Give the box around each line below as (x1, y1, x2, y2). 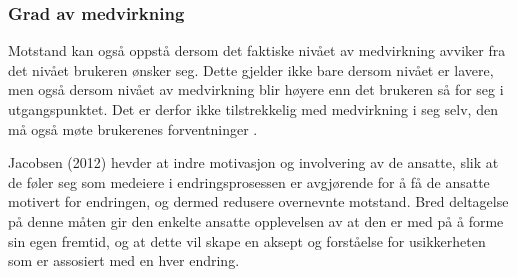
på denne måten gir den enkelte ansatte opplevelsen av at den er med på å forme (8, 210, 504, 231)
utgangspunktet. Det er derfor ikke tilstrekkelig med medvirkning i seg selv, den (8, 99, 498, 119)
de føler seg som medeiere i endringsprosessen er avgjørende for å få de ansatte (8, 171, 490, 192)
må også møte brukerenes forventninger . (8, 118, 258, 139)
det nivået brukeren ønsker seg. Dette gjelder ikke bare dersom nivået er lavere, (8, 59, 494, 80)
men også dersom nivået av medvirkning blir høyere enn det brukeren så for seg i (8, 79, 504, 100)
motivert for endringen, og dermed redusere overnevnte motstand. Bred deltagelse (8, 191, 509, 212)
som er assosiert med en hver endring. (8, 250, 240, 271)
